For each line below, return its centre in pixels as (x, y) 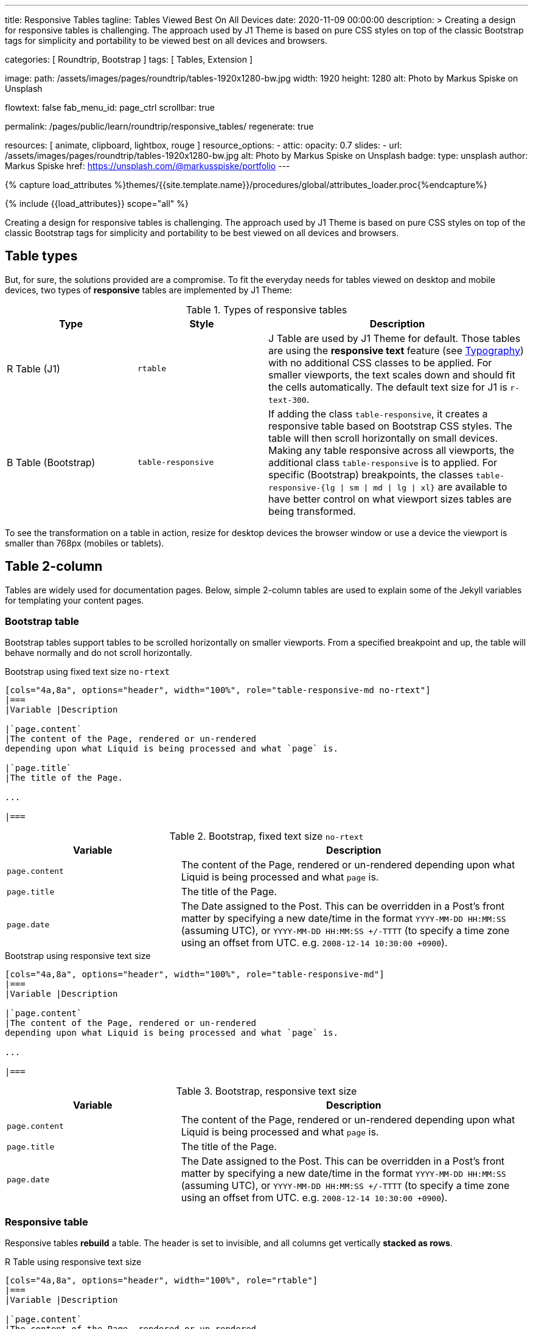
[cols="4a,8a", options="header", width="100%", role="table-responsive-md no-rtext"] (218, 690)
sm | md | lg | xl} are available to (428, 487)
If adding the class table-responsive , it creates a (378, 413)
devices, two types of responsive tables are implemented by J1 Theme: (148, 290)
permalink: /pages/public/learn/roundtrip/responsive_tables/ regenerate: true (159, 126)
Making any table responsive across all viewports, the (391, 450)
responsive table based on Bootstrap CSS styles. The (390, 426)
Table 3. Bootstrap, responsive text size (266, 1091)
